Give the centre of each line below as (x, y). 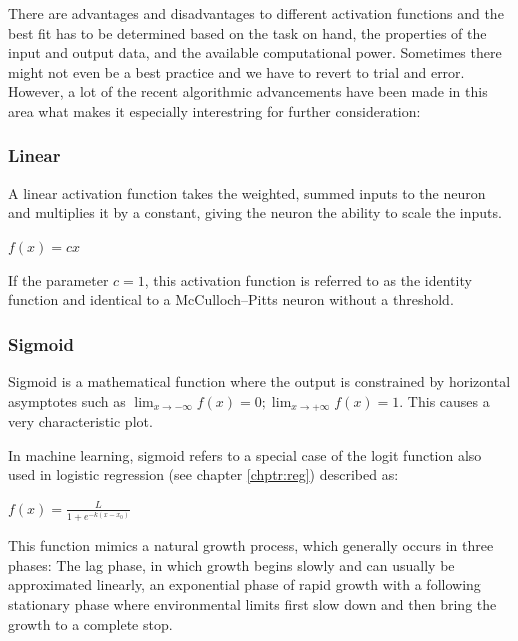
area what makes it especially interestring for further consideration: (214, 110)
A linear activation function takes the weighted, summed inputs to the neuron (247, 192)
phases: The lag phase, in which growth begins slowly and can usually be (231, 564)
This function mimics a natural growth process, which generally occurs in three (251, 545)
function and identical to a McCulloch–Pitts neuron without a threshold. (231, 299)
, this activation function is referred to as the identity (308, 279)
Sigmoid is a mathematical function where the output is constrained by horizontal (259, 380)
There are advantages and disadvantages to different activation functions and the (256, 13)
